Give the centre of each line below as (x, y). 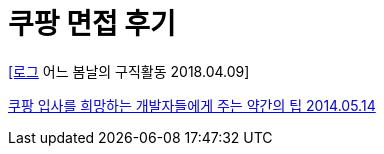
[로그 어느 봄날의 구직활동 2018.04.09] (129, 71)
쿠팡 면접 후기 (92, 24)
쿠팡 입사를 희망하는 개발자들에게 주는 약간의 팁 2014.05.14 (192, 105)
